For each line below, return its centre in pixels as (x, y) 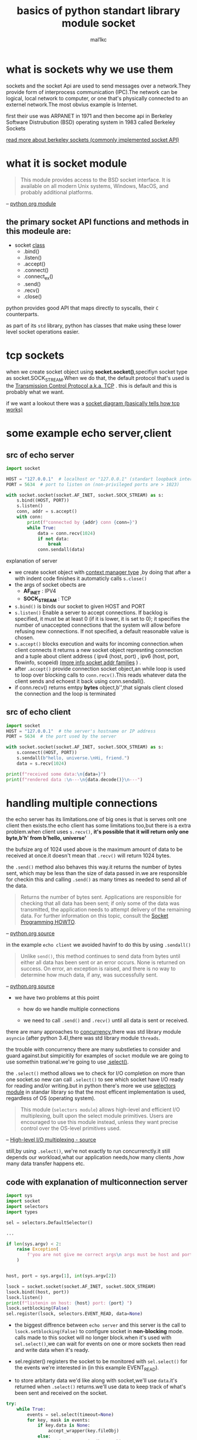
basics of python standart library (98, 11)
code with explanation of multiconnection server (97, 1182)
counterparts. (23, 314)
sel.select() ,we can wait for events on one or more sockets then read (100, 1344)
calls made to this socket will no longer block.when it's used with (93, 1338)
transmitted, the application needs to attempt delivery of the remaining (106, 910)
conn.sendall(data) (61, 550)
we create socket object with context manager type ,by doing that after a (103, 572)
